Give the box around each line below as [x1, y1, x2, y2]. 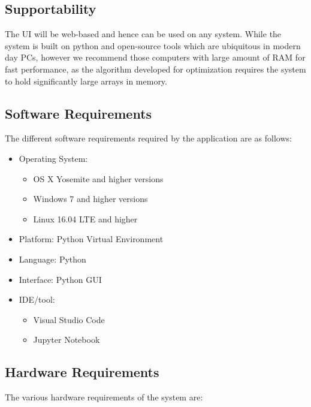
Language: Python [19, 252, 86, 265]
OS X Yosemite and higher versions [33, 172, 164, 185]
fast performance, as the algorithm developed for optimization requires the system [5, 62, 306, 75]
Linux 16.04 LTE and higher [33, 212, 138, 225]
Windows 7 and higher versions [33, 192, 148, 205]
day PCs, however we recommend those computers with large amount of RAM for [5, 51, 306, 64]
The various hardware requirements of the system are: [5, 391, 203, 403]
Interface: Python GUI [19, 273, 102, 285]
